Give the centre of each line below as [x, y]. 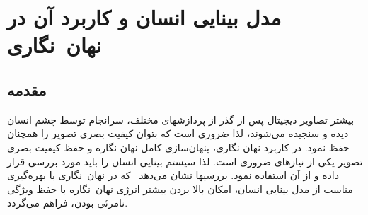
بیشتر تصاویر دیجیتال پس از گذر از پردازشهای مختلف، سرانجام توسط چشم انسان [181, 119]
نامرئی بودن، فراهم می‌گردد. [68, 203]
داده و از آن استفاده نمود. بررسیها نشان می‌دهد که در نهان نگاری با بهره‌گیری [173, 175]
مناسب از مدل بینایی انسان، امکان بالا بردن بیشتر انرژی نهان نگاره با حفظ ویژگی [180, 188]
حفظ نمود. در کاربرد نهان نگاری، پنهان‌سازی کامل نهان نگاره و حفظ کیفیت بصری [178, 147]
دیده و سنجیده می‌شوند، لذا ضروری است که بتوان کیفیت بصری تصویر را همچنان [178, 133]
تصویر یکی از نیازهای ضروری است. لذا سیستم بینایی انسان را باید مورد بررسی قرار [185, 161]
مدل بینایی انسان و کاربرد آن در [144, 17]
